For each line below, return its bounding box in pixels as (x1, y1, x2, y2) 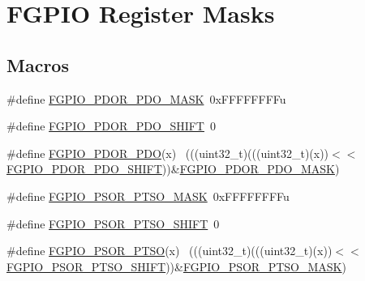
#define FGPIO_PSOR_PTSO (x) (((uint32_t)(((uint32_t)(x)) (6, 242, 333, 259)
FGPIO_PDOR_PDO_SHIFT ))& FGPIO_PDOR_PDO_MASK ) (6, 160, 340, 177)
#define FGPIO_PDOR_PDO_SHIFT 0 (6, 117, 216, 134)
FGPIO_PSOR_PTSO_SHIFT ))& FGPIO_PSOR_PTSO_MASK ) (6, 258, 346, 275)
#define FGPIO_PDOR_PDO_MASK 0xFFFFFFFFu (6, 90, 286, 107)
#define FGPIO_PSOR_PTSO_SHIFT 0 (6, 215, 220, 232)
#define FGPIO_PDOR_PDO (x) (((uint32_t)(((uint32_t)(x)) (6, 144, 329, 161)
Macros (6, 52, 69, 77)
